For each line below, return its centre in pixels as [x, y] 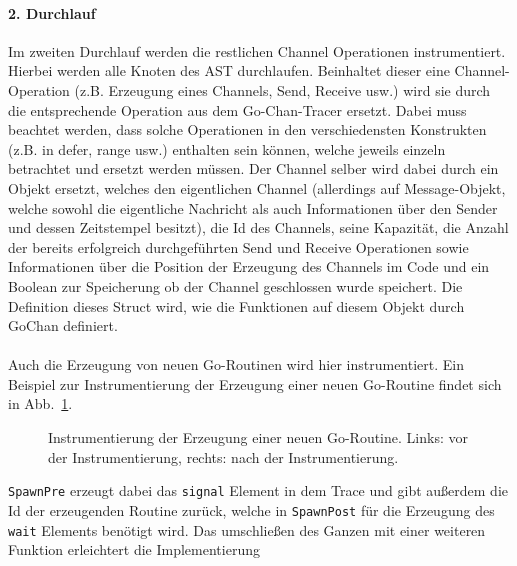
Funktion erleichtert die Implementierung [134, 549]
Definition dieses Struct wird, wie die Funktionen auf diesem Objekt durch [236, 305]
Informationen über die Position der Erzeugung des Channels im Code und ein [249, 266]
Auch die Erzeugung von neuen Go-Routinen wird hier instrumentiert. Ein [236, 364]
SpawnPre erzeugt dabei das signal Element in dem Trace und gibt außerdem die [258, 490]
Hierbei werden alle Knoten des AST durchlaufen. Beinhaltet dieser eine [229, 70]
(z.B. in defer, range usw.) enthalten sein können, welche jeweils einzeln [227, 148]
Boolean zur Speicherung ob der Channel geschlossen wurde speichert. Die [235, 285]
